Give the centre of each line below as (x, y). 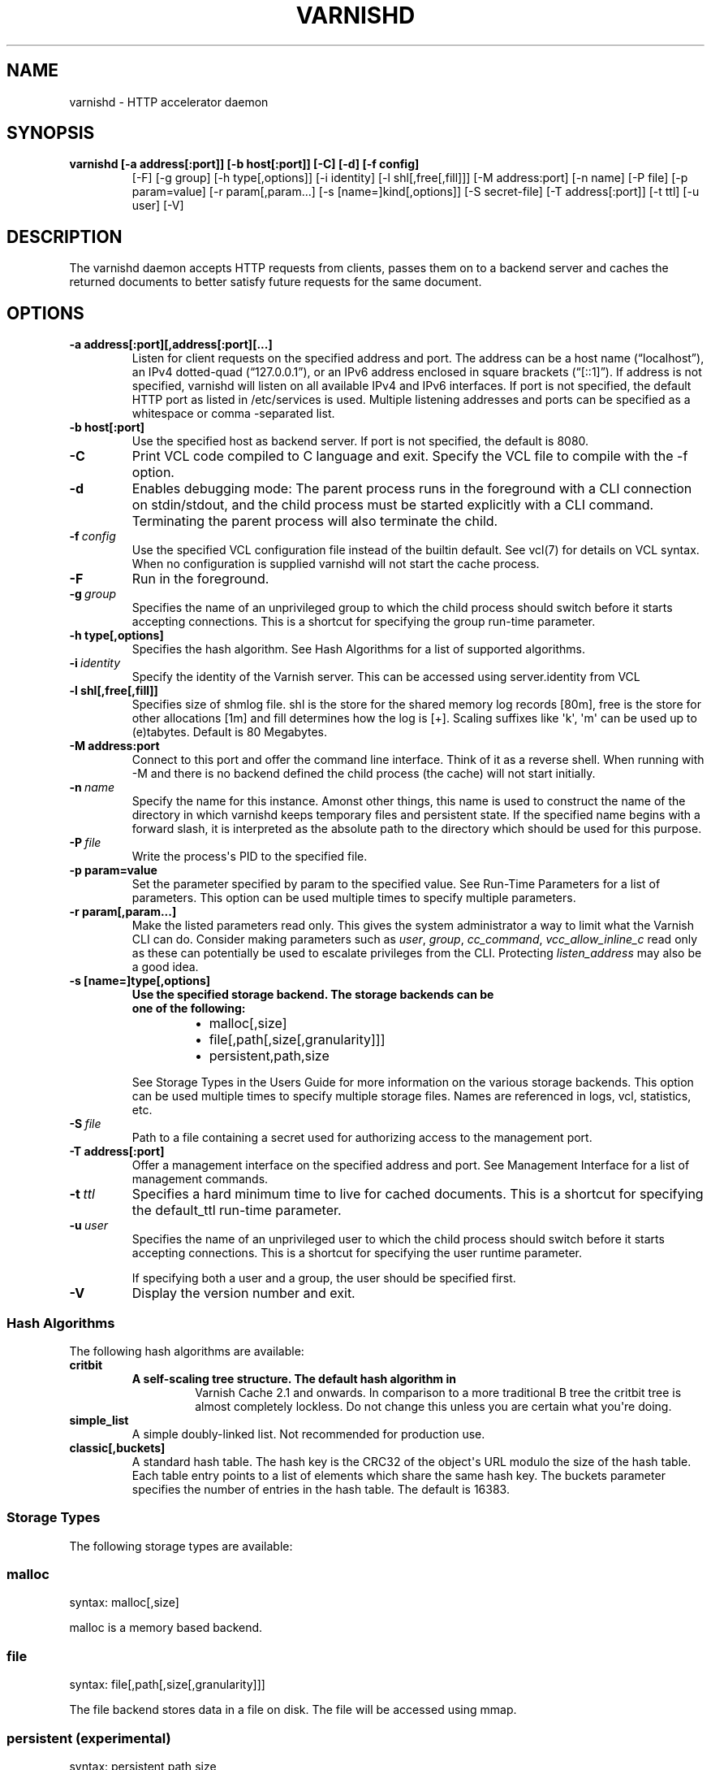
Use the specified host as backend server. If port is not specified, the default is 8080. (360, 441)
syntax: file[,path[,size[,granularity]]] (167, 1685)
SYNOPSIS (51, 133)
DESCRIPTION (65, 236)
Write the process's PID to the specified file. (250, 857)
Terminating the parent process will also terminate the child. (315, 521)
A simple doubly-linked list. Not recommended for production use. (308, 1434)
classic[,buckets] (117, 1447)
